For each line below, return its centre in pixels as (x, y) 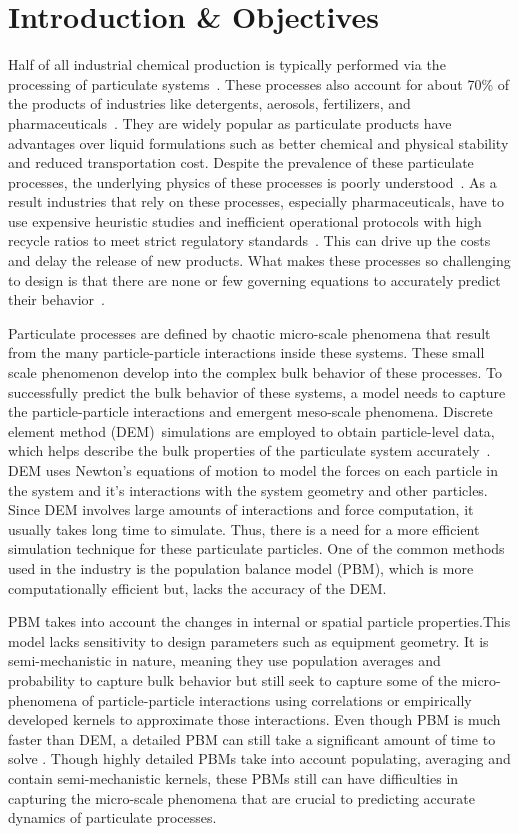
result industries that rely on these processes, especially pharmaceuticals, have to (256, 201)
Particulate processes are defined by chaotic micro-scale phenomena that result (249, 332)
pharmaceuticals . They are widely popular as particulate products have (230, 122)
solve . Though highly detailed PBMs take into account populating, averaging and (259, 758)
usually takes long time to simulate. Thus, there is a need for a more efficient (244, 528)
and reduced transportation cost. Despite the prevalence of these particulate (241, 162)
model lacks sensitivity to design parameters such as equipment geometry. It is (248, 640)
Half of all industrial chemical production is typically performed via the (227, 64)
